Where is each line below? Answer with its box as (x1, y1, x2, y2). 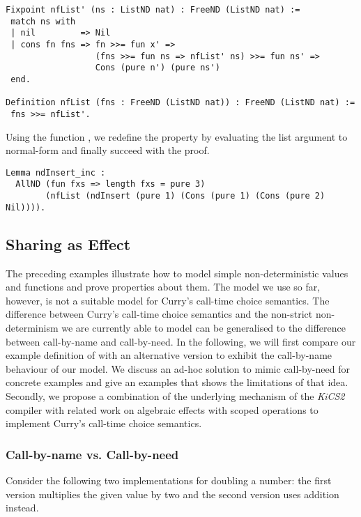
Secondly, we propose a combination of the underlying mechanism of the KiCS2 (6, 388, 345, 403)
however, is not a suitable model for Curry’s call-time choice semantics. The (6, 293, 330, 307)
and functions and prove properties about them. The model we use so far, (6, 279, 321, 294)
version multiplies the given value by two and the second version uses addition (6, 486, 339, 501)
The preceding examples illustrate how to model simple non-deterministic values (6, 265, 348, 280)
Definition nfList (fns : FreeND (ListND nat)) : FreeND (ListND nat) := (6, 98, 355, 108)
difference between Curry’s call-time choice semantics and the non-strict (6, 307, 313, 321)
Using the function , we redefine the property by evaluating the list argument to (6, 129, 348, 144)
